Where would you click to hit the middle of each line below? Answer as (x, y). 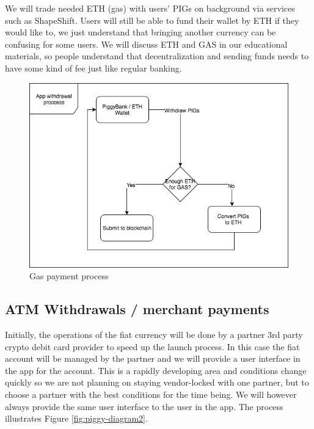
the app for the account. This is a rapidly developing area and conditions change (156, 370)
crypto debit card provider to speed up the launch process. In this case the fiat (152, 346)
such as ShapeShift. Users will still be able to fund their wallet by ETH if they (152, 20)
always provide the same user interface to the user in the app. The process (144, 406)
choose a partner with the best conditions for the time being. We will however (151, 394)
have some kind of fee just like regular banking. (93, 68)
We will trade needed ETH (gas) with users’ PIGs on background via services (150, 8)
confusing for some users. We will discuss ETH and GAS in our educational (146, 44)
